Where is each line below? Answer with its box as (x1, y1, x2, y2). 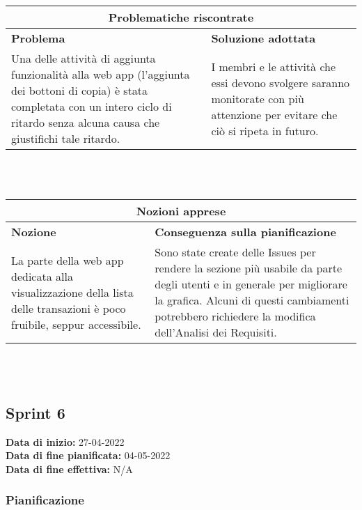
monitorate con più (211, 90, 304, 107)
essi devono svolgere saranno (211, 74, 350, 91)
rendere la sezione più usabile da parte (155, 260, 342, 277)
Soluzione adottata (211, 30, 316, 46)
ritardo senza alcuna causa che (11, 114, 160, 130)
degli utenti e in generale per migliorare (155, 276, 347, 293)
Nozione (11, 224, 56, 240)
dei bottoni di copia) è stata (11, 82, 148, 98)
